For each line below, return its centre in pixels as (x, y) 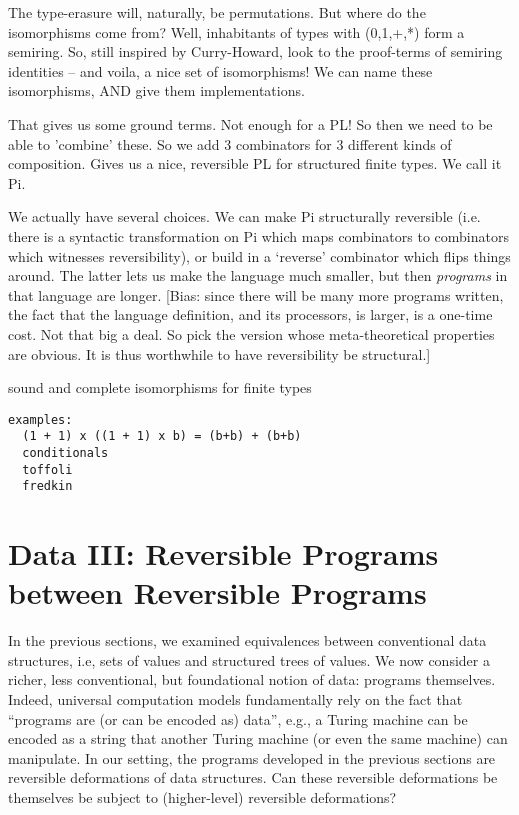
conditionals (65, 453)
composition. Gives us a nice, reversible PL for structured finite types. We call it (255, 163)
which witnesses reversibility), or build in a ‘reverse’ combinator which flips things (259, 255)
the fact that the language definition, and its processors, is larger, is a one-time (250, 314)
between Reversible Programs (217, 592)
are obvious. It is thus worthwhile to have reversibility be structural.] (219, 353)
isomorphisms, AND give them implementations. (156, 90)
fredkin (47, 486)
